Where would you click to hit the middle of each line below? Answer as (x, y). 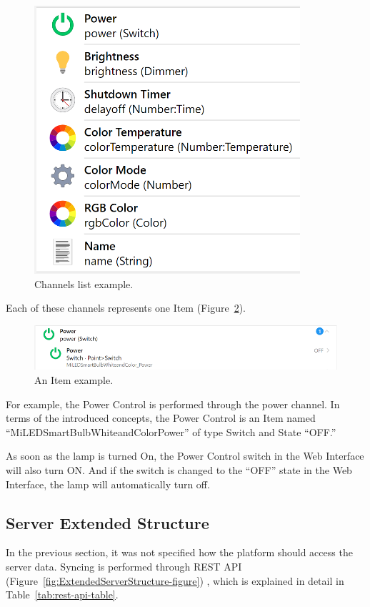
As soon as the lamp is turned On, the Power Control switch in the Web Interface (185, 456)
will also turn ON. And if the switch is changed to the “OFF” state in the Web (179, 470)
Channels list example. (84, 283)
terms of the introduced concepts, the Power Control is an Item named (161, 418)
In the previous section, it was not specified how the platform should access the (179, 552)
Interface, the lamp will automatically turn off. (108, 484)
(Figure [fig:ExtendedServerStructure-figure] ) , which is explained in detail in (175, 580)
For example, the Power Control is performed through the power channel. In (173, 404)
